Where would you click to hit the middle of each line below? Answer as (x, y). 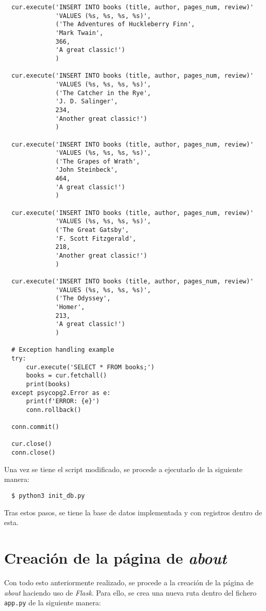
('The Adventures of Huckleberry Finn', (125, 24)
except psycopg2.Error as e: (61, 393)
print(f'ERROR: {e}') (63, 401)
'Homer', (70, 307)
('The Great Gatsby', (92, 230)
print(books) (48, 384)
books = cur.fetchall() (66, 376)
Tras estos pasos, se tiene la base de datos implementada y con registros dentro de (133, 512)
